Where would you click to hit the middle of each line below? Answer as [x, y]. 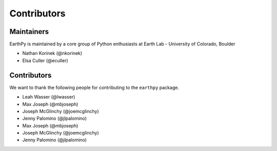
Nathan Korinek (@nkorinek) [52, 53]
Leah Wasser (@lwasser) [49, 97]
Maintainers [29, 32]
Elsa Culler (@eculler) [45, 60]
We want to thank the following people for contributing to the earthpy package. [94, 87]
